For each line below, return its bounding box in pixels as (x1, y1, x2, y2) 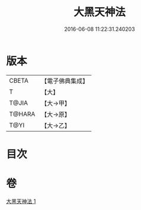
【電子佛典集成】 (41, 77, 89, 85)
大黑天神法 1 (6, 198, 36, 205)
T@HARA (9, 109, 36, 118)
